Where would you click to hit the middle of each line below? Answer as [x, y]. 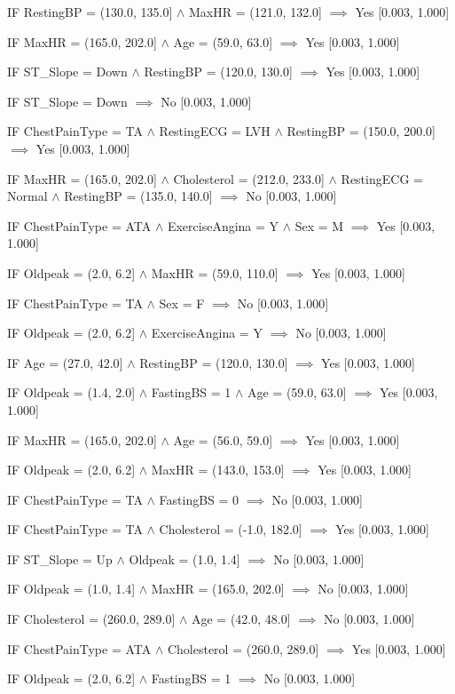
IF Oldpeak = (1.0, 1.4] [71, 589]
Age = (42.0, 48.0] [241, 619]
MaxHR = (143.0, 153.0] [218, 470]
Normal [27, 196]
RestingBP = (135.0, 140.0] [138, 196]
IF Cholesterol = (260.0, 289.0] [91, 619]
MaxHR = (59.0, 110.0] [215, 272]
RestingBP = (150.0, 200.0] [361, 131]
